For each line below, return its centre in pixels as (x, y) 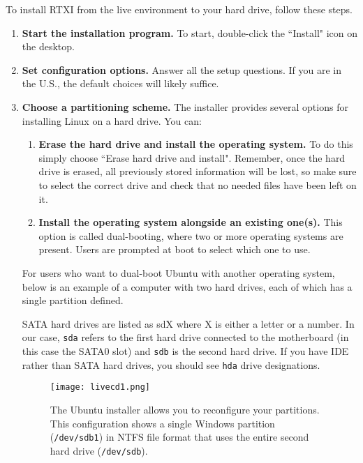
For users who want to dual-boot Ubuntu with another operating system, (178, 272)
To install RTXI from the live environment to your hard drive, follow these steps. (179, 9)
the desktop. (48, 46)
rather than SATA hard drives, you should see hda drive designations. (171, 364)
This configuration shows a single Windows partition (162, 423)
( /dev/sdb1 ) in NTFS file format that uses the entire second (179, 437)
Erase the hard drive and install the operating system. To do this (196, 144)
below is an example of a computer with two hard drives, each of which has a (187, 286)
